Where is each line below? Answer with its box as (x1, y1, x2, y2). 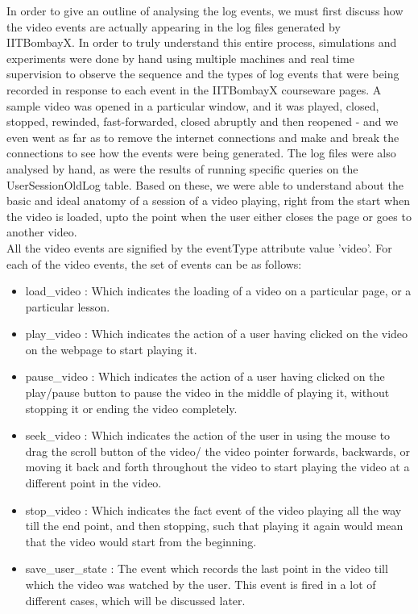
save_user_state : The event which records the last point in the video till (25, 560, 388, 577)
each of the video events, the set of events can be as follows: (6, 255, 302, 272)
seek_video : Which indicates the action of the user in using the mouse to (25, 427, 391, 444)
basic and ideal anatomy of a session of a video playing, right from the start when (6, 192, 411, 209)
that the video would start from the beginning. (25, 533, 257, 549)
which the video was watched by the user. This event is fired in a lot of (25, 576, 376, 592)
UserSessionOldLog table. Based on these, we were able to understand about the (6, 176, 404, 193)
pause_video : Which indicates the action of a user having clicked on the (25, 368, 385, 385)
